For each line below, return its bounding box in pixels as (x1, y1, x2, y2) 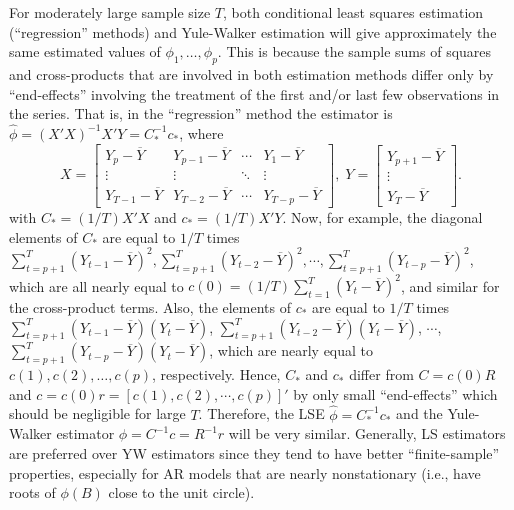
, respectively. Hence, (152, 364, 281, 385)
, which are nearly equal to (209, 340, 374, 361)
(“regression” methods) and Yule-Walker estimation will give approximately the (9, 21, 497, 42)
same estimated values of (9, 41, 161, 62)
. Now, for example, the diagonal (282, 207, 483, 228)
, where (179, 122, 224, 143)
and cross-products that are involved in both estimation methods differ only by (9, 63, 494, 84)
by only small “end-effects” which (293, 383, 498, 404)
